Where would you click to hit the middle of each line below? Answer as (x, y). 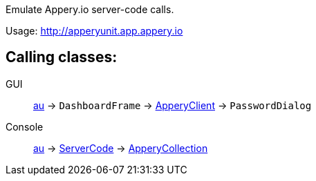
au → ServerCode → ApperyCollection (121, 148)
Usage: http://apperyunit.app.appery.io (94, 31)
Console (25, 126)
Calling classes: (62, 57)
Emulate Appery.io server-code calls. (90, 9)
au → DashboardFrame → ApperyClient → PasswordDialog (173, 105)
